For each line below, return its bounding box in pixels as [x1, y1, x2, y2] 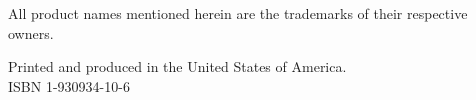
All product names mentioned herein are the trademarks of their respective [8, 3, 468, 23]
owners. [8, 22, 54, 43]
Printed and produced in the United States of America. [8, 56, 347, 77]
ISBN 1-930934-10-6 [8, 75, 130, 96]
